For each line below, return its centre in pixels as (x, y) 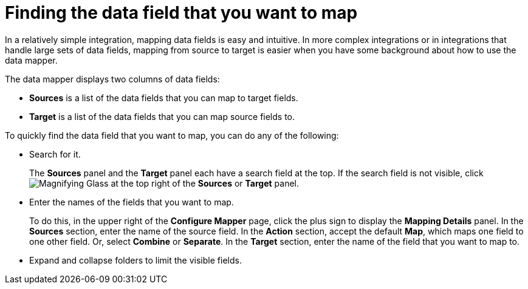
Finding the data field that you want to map (181, 13)
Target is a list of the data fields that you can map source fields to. (162, 116)
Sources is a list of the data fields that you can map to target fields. (164, 98)
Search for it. (55, 154)
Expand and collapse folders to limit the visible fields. (135, 260)
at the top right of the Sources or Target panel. (205, 183)
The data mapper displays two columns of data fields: (112, 79)
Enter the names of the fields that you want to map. (132, 202)
